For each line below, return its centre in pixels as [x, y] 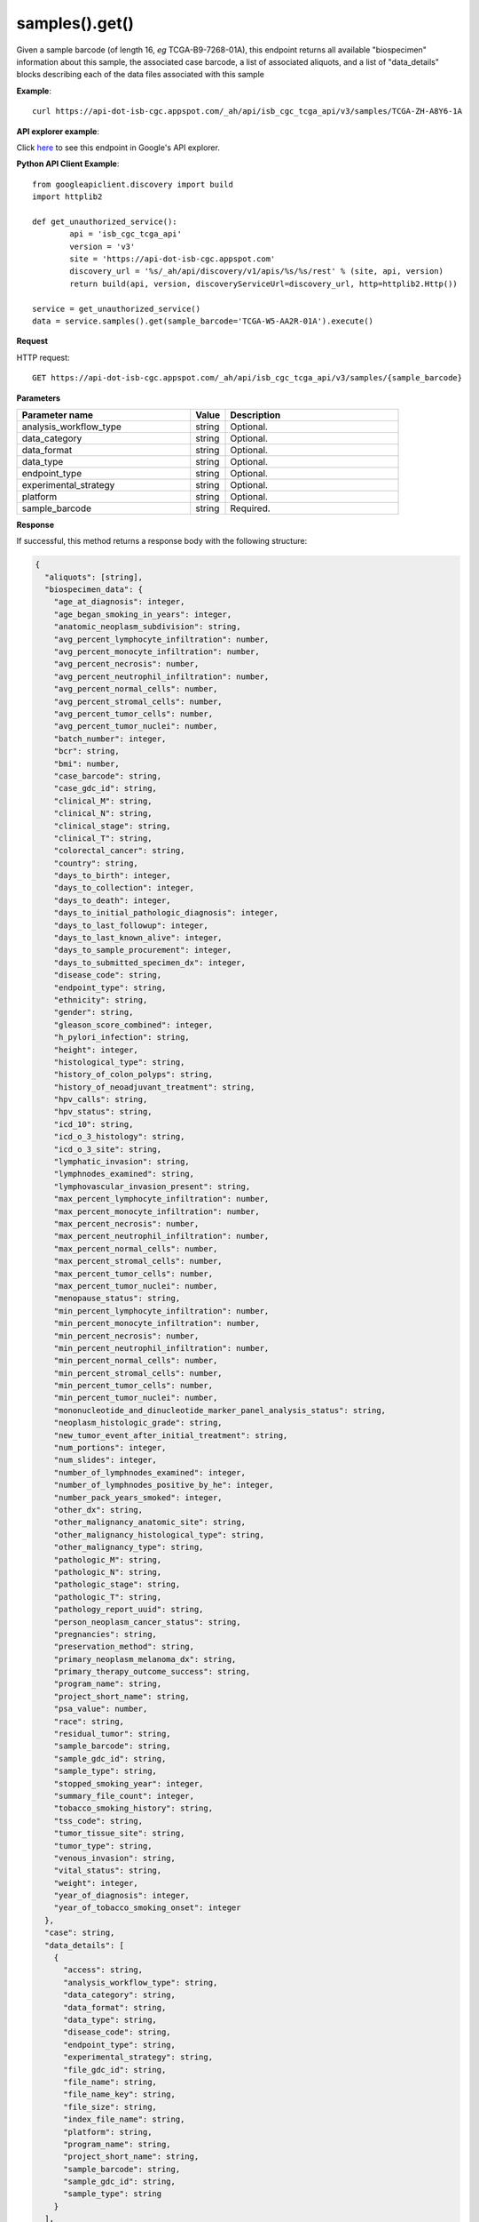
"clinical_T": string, [103, 838]
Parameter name [57, 415]
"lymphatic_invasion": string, [122, 1162]
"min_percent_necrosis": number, [126, 1336]
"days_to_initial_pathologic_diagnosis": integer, [166, 913]
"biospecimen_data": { [94, 590]
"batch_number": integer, [110, 739]
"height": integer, [96, 1050]
